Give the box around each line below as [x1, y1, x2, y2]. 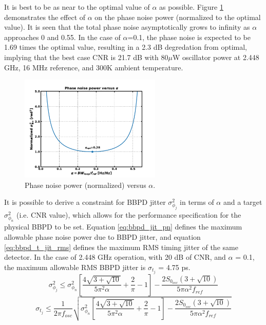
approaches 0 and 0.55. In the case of [4, 31, 121, 42]
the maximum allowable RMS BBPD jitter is [4, 261, 146, 272]
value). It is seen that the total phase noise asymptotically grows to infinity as [4, 22, 250, 32]
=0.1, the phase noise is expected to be [127, 31, 251, 42]
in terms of [180, 197, 214, 207]
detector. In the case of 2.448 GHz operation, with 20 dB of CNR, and [4, 252, 226, 262]
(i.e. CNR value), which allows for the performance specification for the [16, 209, 241, 220]
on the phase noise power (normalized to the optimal [94, 11, 261, 22]
